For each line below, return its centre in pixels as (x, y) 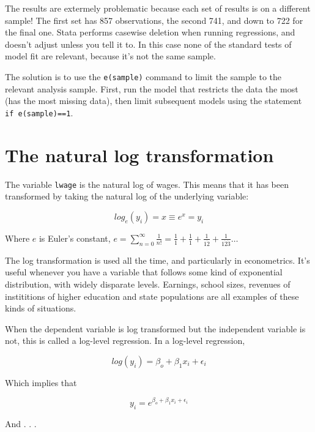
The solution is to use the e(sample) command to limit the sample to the (143, 76)
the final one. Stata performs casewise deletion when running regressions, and (150, 32)
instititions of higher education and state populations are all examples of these (152, 296)
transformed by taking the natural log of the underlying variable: (127, 196)
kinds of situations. (41, 308)
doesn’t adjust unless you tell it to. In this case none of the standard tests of (148, 44)
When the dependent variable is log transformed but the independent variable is (155, 328)
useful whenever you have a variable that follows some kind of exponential (144, 272)
